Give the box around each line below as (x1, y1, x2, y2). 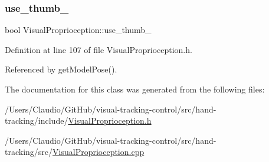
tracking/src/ (5, 146, 53, 158)
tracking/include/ (5, 114, 68, 127)
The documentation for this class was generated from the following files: (5, 83, 265, 95)
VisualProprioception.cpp (53, 146, 145, 158)
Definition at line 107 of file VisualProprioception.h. (5, 43, 192, 55)
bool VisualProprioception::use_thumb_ (5, 24, 152, 36)
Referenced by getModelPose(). (5, 63, 117, 75)
